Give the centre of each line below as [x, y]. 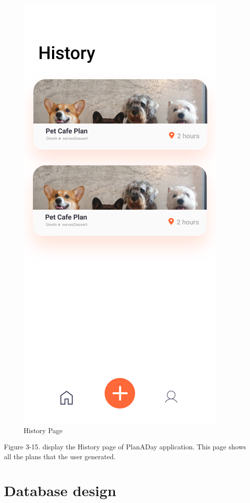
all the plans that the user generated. [60, 456]
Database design [60, 490]
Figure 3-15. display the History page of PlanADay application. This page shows [125, 447]
